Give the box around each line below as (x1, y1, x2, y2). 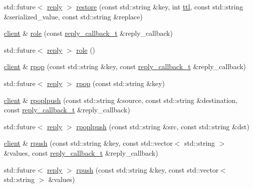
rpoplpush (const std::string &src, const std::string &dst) (76, 121, 250, 131)
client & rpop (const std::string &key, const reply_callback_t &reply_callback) (4, 61, 246, 72)
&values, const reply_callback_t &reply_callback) (4, 147, 158, 158)
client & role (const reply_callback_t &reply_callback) (4, 28, 173, 38)
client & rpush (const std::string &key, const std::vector (4, 138, 173, 148)
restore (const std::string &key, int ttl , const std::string (76, 1, 244, 11)
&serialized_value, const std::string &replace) (4, 11, 143, 21)
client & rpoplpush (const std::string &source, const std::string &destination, (4, 94, 238, 105)
